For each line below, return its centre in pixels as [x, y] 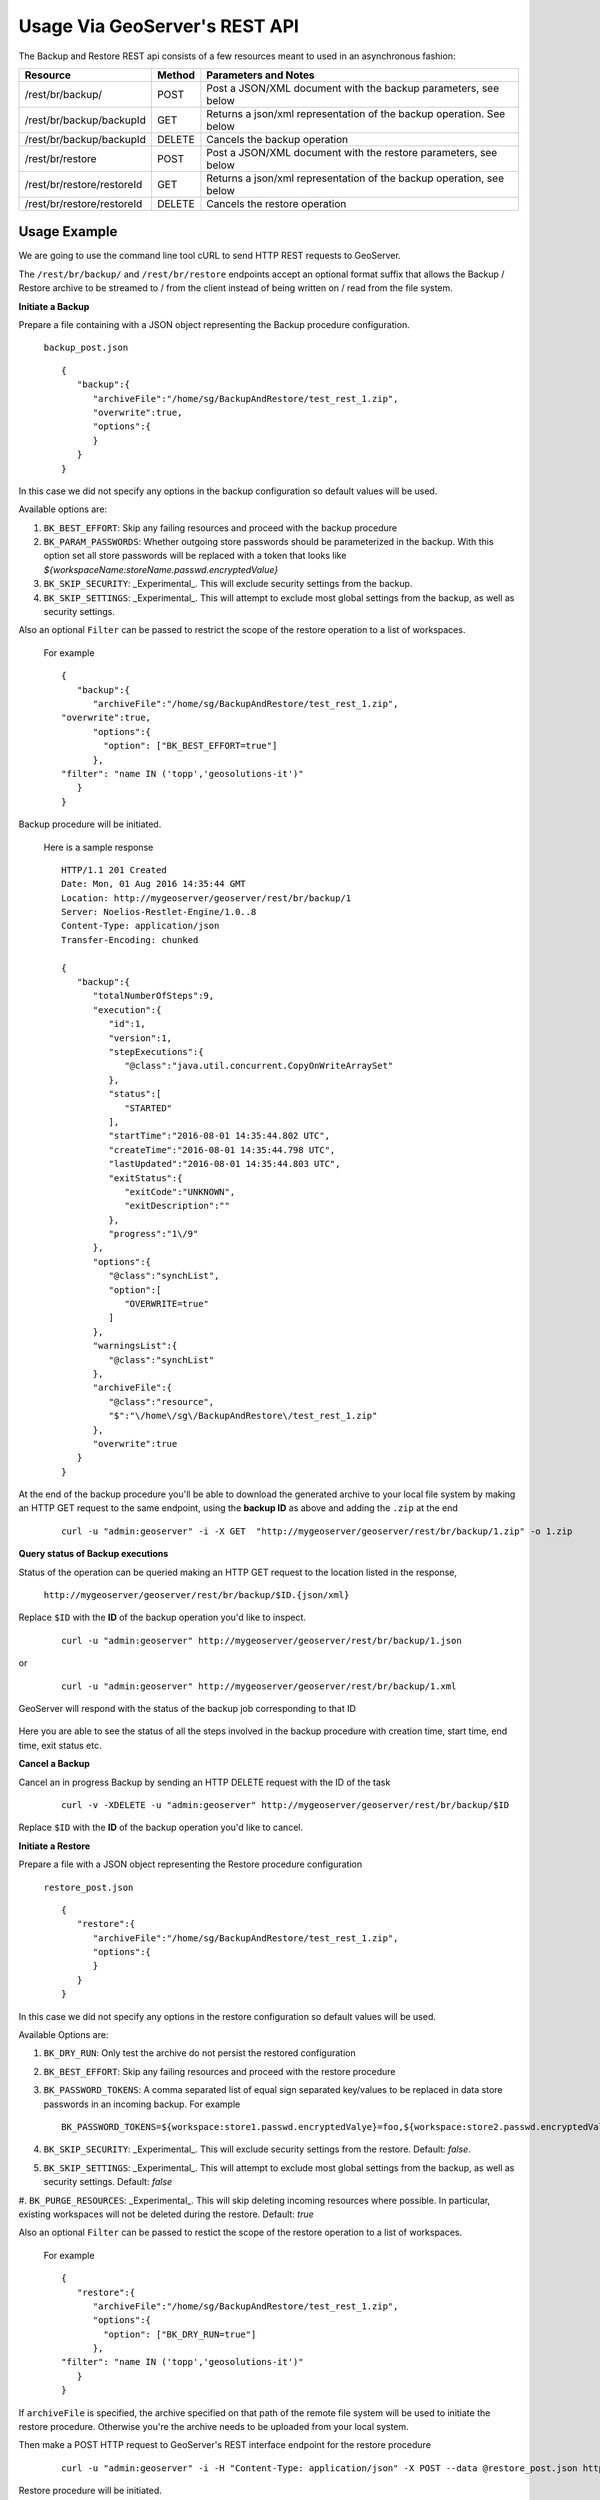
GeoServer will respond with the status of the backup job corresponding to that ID [187, 1708]
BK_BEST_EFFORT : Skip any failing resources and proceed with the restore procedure [219, 2071]
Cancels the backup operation [277, 139]
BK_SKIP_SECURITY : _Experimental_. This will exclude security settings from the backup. [228, 584]
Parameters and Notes [260, 75]
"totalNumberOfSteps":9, [153, 996]
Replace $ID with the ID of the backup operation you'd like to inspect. [162, 1617]
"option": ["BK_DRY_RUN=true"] [180, 2334]
